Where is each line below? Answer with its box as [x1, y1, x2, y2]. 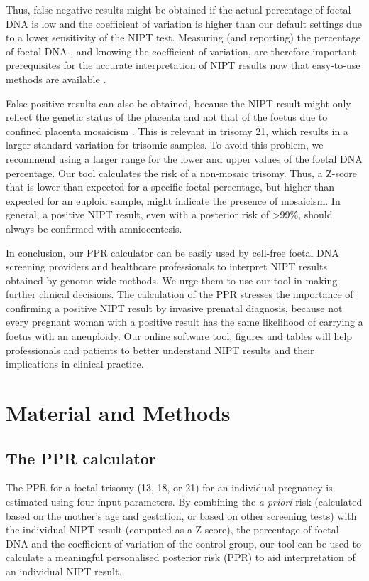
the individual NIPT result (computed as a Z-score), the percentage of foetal [6, 522, 339, 537]
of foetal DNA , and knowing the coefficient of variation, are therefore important [6, 43, 356, 58]
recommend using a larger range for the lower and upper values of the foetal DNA [6, 151, 363, 166]
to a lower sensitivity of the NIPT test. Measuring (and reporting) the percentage [6, 30, 361, 45]
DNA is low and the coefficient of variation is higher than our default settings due [6, 16, 362, 31]
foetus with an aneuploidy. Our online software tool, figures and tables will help [6, 329, 353, 343]
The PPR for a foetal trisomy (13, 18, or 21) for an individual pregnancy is [6, 480, 333, 495]
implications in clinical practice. [6, 356, 144, 371]
